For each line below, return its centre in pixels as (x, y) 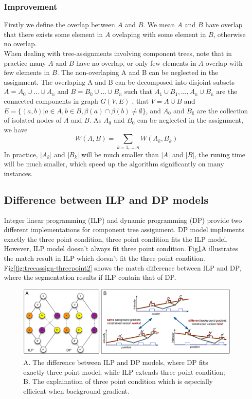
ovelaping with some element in (159, 34)
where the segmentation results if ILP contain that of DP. (90, 277)
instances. (18, 173)
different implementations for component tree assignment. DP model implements (124, 229)
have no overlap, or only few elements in (136, 63)
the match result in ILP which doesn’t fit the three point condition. (105, 258)
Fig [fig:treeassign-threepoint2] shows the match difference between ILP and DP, (123, 267)
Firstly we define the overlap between (60, 25)
